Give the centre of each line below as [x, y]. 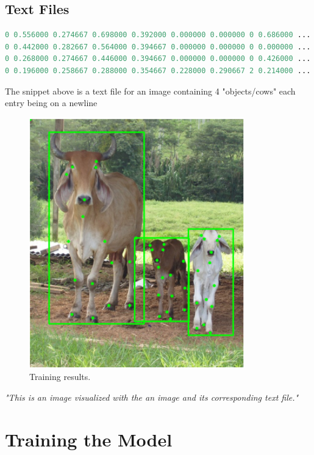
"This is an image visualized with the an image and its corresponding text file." [152, 397]
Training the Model [89, 439]
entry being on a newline [51, 103]
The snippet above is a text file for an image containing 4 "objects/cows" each [150, 91]
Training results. [60, 377]
